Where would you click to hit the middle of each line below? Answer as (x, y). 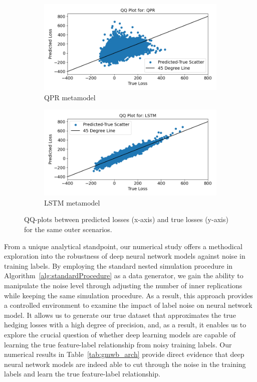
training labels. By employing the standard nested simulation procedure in (118, 265)
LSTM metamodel (72, 202)
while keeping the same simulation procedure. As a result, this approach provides (128, 295)
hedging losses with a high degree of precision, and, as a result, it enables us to (125, 325)
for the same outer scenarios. (68, 229)
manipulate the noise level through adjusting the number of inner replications (123, 285)
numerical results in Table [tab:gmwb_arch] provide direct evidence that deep (124, 354)
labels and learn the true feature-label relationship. (82, 374)
